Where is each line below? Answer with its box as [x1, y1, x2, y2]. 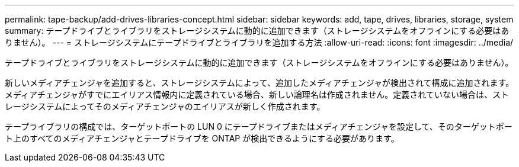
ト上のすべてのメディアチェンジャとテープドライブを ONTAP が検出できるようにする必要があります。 [5, 133, 399, 143]
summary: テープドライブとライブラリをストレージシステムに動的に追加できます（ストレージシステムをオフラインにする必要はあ [5, 25, 510, 36]
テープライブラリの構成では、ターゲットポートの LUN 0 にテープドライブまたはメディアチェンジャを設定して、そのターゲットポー [5, 121, 512, 131]
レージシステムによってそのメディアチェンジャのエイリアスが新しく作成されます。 [5, 101, 325, 111]
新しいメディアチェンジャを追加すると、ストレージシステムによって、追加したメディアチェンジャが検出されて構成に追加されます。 [5, 78, 514, 88]
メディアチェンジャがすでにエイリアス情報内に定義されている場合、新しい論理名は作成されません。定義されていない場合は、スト [5, 89, 509, 99]
